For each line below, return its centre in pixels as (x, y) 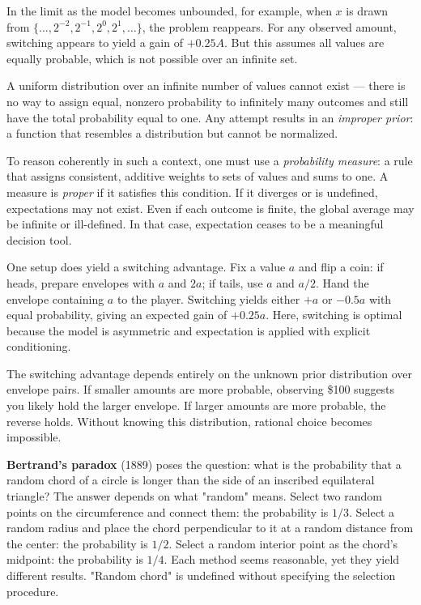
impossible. (34, 437)
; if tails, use (232, 282)
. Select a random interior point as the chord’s (283, 543)
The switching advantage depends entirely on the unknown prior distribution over (209, 373)
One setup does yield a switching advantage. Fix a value (146, 267)
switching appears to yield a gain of (95, 43)
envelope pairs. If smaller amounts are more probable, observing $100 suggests (201, 389)
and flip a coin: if (341, 267)
